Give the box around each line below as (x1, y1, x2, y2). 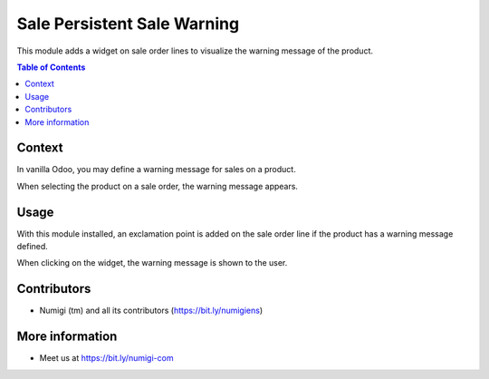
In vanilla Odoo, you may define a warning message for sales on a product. (16, 164, 296, 175)
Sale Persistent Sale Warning (16, 14, 240, 34)
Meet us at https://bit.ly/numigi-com (39, 353, 174, 364)
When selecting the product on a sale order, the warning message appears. (16, 180, 299, 191)
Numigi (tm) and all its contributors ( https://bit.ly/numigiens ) (39, 305, 264, 316)
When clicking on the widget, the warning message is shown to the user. (16, 258, 288, 268)
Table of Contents (16, 62, 86, 73)
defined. (16, 241, 49, 252)
